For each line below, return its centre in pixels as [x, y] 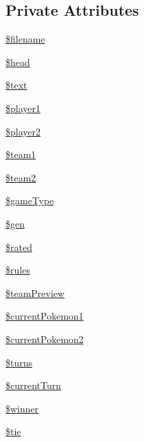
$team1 [21, 154]
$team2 [21, 177]
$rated [19, 246]
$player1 [23, 108]
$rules [18, 270]
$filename [25, 39]
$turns [19, 362]
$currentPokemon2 [45, 339]
